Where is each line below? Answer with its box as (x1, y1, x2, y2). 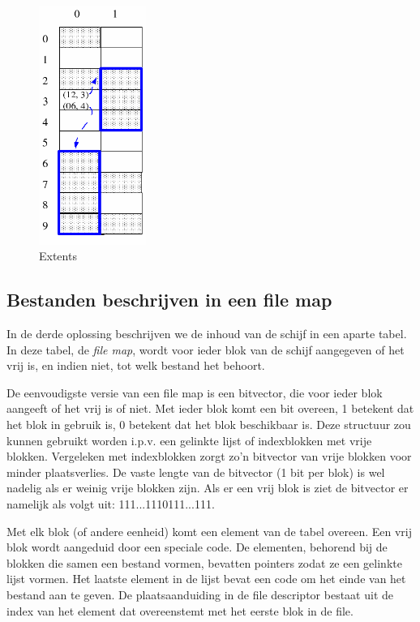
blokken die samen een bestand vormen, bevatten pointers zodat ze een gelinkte (6, 554, 402, 571)
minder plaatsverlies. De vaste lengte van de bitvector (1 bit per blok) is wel (6, 463, 385, 480)
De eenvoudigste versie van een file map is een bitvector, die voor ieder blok (6, 384, 383, 401)
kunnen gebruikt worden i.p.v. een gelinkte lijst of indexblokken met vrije (6, 431, 372, 448)
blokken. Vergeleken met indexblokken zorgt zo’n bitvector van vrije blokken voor (6, 448, 412, 465)
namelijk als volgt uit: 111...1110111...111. (6, 495, 215, 513)
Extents (39, 247, 77, 264)
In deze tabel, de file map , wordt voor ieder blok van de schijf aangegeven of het (6, 341, 405, 358)
